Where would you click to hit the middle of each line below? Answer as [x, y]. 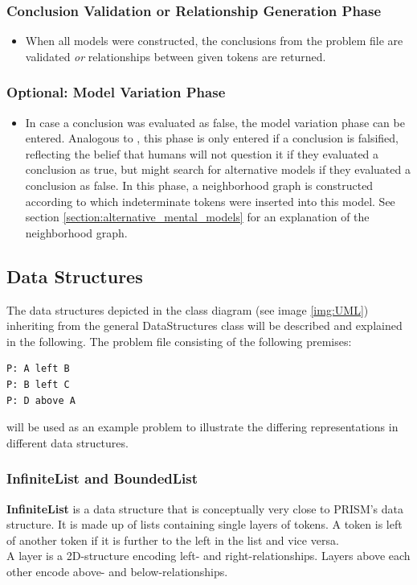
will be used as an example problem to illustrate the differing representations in [202, 427]
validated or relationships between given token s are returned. [176, 56]
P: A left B [38, 369]
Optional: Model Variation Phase [116, 92]
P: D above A [41, 400]
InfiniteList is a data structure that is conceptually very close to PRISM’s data [205, 508]
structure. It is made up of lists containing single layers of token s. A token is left [204, 524]
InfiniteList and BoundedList [102, 478]
